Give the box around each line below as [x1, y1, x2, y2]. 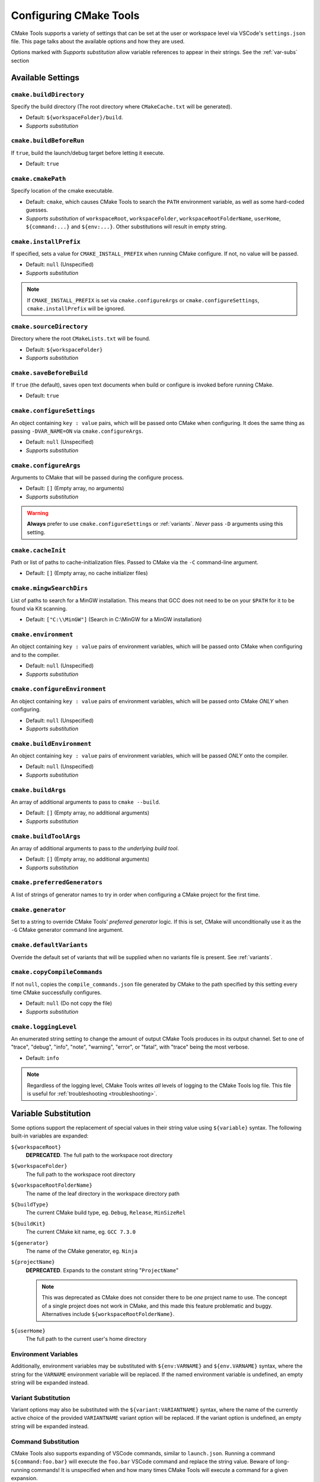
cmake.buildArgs [11, 786, 66, 794]
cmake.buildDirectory [11, 91, 84, 98]
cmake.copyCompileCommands [11, 968, 103, 976]
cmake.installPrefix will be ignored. [27, 305, 126, 312]
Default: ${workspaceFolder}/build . [25, 114, 123, 121]
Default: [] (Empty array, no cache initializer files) [25, 570, 148, 577]
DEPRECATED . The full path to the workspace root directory [25, 1151, 173, 1158]
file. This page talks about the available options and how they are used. [11, 37, 185, 44]
